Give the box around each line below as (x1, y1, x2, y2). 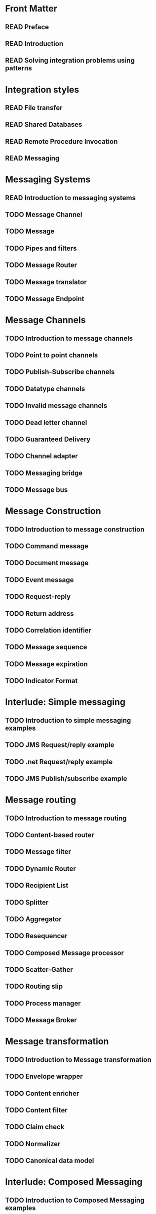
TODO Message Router (5, 261, 78, 269)
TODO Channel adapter (5, 452, 78, 461)
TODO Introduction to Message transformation (5, 1056, 152, 1064)
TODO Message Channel (5, 211, 82, 219)
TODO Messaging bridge (5, 469, 83, 477)
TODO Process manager (5, 999, 81, 1007)
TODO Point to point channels (5, 351, 98, 359)
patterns (5, 64, 32, 72)
